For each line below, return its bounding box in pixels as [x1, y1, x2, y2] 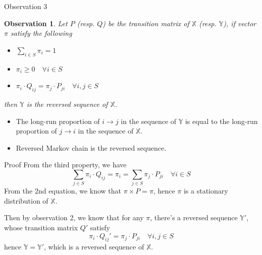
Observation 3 [4, 1, 47, 11]
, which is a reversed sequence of [44, 241, 144, 252]
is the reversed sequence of [26, 98, 108, 109]
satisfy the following [10, 28, 72, 38]
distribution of [4, 195, 48, 206]
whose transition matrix [4, 222, 78, 233]
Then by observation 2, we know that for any [4, 212, 144, 223]
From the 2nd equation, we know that [4, 185, 122, 196]
